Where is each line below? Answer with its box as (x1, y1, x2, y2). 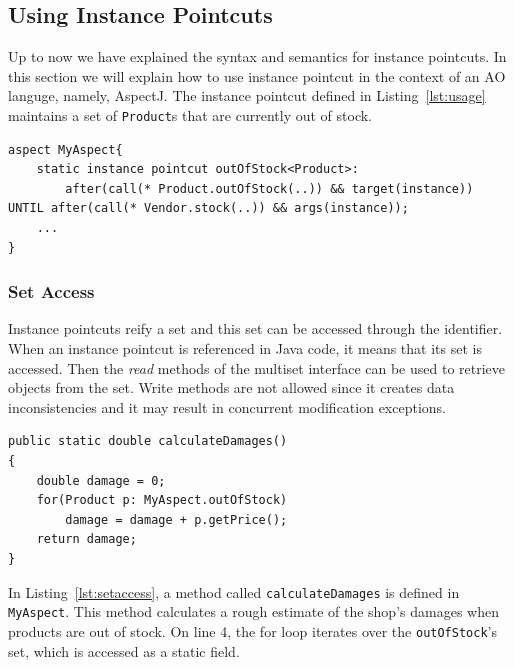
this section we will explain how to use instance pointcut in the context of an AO (8, 65, 506, 86)
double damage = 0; (36, 473, 166, 488)
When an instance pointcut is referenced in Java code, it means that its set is (8, 338, 482, 359)
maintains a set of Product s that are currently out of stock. (8, 104, 372, 125)
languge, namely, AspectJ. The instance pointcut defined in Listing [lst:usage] (8, 85, 486, 106)
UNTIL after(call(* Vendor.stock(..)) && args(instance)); (8, 201, 409, 216)
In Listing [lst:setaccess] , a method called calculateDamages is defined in (8, 581, 460, 602)
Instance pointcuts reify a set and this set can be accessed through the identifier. (8, 318, 503, 339)
